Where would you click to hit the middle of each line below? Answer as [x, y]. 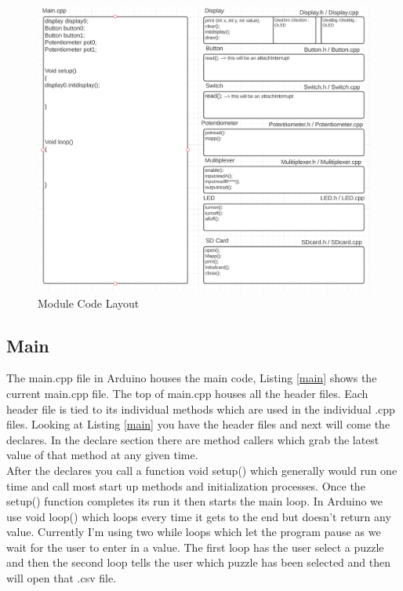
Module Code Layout [89, 303]
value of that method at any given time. [102, 455]
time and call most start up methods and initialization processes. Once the [186, 485]
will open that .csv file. [62, 578]
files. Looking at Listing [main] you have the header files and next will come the [198, 424]
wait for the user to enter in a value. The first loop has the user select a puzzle [195, 547]
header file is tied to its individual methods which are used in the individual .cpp [201, 409]
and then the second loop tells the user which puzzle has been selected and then [198, 562]
